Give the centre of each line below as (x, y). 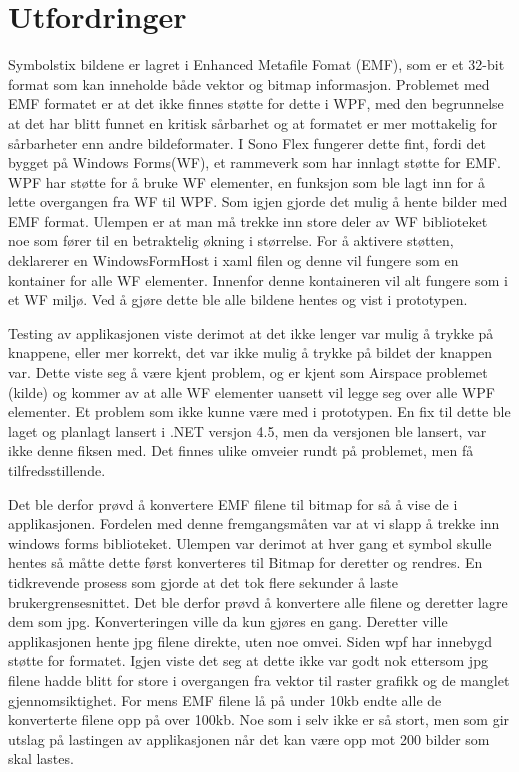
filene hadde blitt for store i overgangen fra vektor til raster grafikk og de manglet (259, 679)
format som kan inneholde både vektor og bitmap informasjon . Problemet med (249, 83)
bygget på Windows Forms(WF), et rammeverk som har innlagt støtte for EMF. (254, 162)
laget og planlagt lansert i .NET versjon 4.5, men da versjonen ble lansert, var (247, 430)
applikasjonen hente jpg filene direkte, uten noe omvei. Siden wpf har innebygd (250, 640)
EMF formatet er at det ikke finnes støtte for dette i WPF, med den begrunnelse (256, 103)
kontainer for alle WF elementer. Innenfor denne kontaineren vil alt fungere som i (258, 279)
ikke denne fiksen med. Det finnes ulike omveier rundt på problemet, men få (241, 450)
